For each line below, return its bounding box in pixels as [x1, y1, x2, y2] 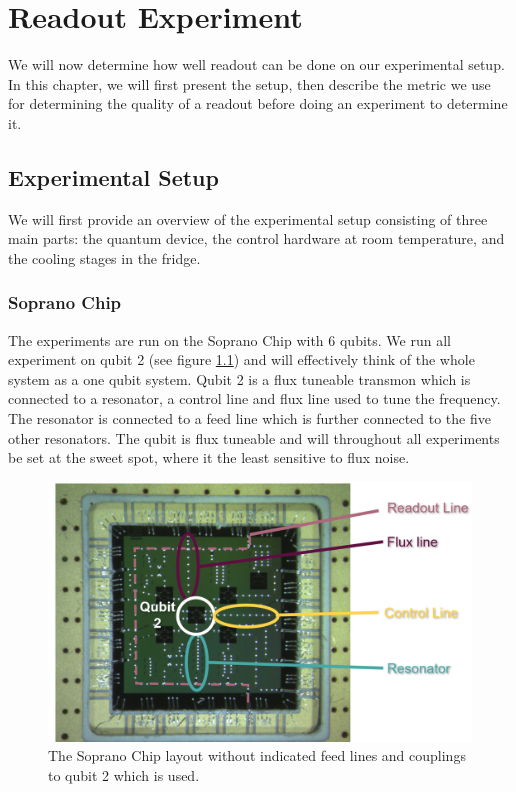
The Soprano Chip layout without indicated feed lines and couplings [48, 745, 466, 766]
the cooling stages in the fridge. [8, 247, 201, 268]
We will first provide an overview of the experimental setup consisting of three [8, 208, 488, 229]
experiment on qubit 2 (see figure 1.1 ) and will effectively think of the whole [8, 349, 475, 370]
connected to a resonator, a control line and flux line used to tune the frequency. [8, 388, 501, 409]
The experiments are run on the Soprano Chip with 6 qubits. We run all [8, 329, 451, 350]
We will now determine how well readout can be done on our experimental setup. [8, 54, 505, 75]
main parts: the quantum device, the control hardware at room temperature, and [8, 228, 505, 249]
